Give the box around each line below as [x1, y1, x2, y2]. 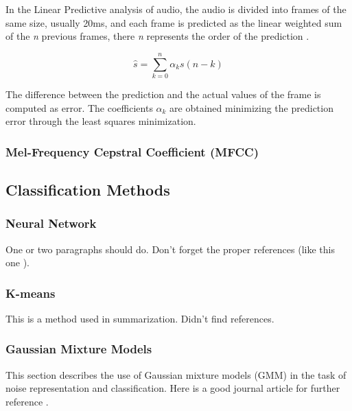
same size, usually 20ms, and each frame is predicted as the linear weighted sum [5, 15, 342, 30]
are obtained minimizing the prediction [169, 100, 333, 115]
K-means [5, 284, 56, 301]
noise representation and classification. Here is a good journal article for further [5, 381, 340, 395]
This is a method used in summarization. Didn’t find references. [5, 311, 274, 325]
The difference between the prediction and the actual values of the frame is [5, 86, 321, 101]
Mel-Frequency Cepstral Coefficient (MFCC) [5, 143, 259, 160]
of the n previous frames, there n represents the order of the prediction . [5, 29, 309, 43]
